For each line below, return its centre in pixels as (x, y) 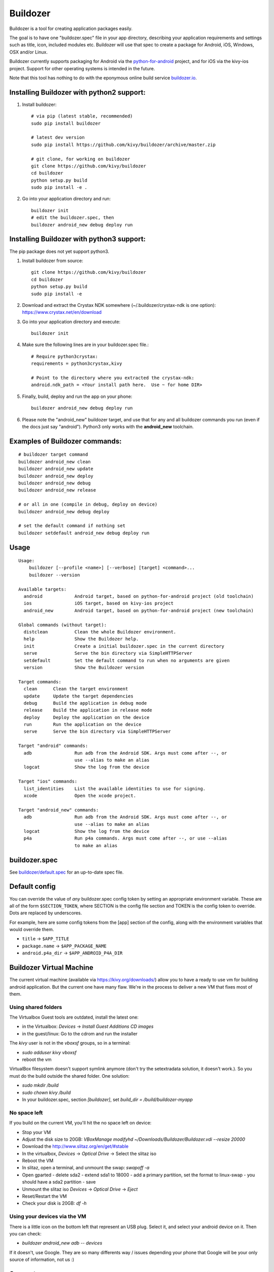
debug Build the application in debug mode (85, 703)
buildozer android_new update (56, 469)
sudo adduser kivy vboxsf (49, 1052)
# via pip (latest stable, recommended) (82, 116)
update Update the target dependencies (79, 696)
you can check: (25, 1233)
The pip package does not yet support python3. (59, 251)
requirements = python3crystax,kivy (77, 364)
